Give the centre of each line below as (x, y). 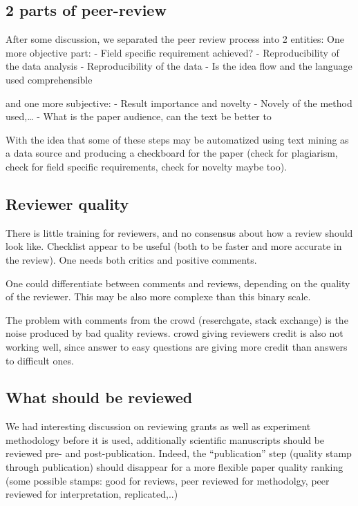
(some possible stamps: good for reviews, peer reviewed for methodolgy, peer (168, 480)
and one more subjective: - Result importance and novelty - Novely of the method (179, 103)
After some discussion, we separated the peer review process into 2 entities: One (175, 39)
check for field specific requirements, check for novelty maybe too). (147, 166)
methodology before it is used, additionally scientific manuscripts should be (165, 439)
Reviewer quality (67, 203)
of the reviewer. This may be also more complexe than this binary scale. (158, 296)
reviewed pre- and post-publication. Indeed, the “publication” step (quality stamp (179, 453)
